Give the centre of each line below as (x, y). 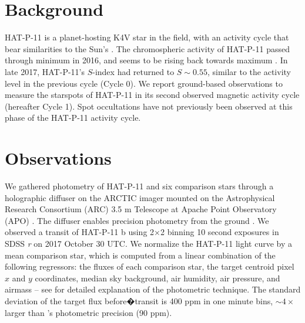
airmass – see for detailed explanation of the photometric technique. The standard (153, 289)
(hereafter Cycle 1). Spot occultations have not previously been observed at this (149, 106)
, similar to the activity (249, 71)
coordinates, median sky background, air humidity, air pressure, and (157, 278)
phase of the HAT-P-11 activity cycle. (73, 118)
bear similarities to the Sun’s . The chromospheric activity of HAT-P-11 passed (147, 48)
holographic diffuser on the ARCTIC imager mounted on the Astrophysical (140, 197)
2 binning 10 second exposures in (219, 232)
